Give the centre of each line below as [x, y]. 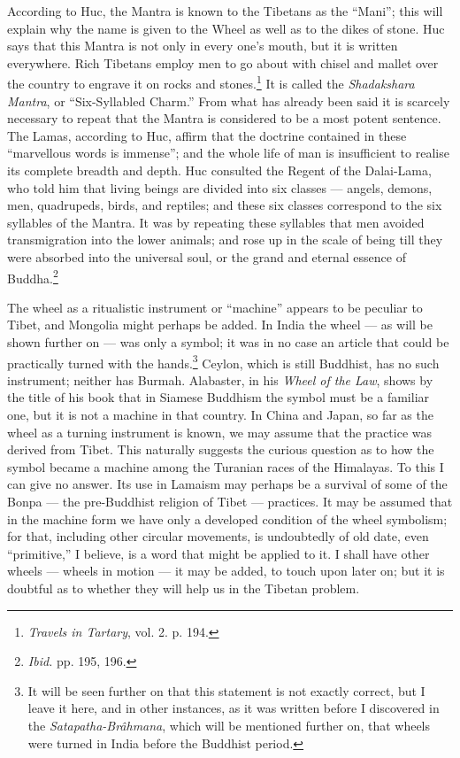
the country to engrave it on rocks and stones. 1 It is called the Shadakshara [211, 82]
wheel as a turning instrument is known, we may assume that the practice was [220, 432]
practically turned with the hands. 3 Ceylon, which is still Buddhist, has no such [223, 361]
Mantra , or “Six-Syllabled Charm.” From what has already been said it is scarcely [229, 101]
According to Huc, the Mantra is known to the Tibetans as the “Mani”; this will [225, 11]
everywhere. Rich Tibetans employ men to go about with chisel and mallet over [223, 62]
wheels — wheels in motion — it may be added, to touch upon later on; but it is [226, 571]
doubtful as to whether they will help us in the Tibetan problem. [184, 588]
